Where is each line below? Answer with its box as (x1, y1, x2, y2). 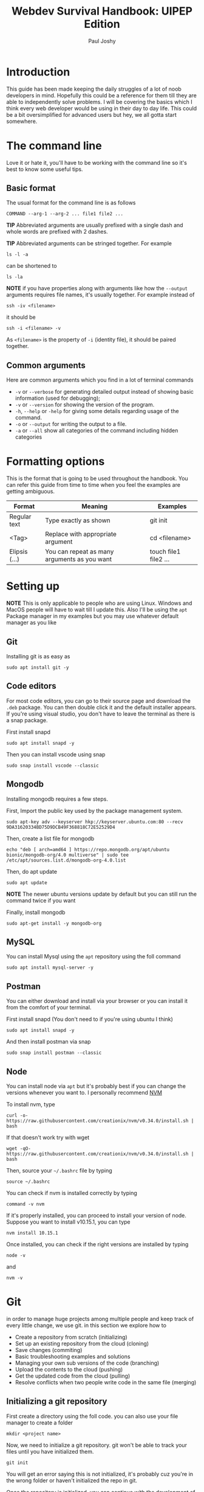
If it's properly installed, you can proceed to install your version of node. (6, 1212, 187, 1219)
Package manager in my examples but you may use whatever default (6, 613, 179, 620)
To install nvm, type (6, 1101, 56, 1108)
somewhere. (6, 117, 38, 125)
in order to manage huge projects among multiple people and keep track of (6, 1315, 194, 1322)
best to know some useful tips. (6, 166, 83, 173)
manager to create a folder (6, 1419, 73, 1426)
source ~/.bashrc (6, 1179, 50, 1185)
